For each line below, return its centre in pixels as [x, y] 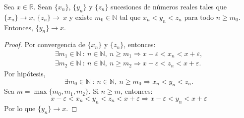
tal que [130, 17]
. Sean [43, 6]
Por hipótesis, [25, 73]
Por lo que [20, 108]
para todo [199, 17]
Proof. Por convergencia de [45, 44]
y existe [81, 17]
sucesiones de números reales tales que [169, 6]
